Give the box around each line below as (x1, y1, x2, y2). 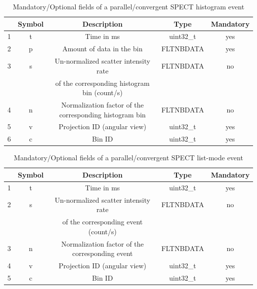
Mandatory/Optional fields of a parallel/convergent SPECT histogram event (12, 1, 245, 11)
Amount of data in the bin (62, 43, 143, 54)
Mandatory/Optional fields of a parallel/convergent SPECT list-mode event (14, 152, 243, 163)
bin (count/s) (82, 87, 123, 98)
